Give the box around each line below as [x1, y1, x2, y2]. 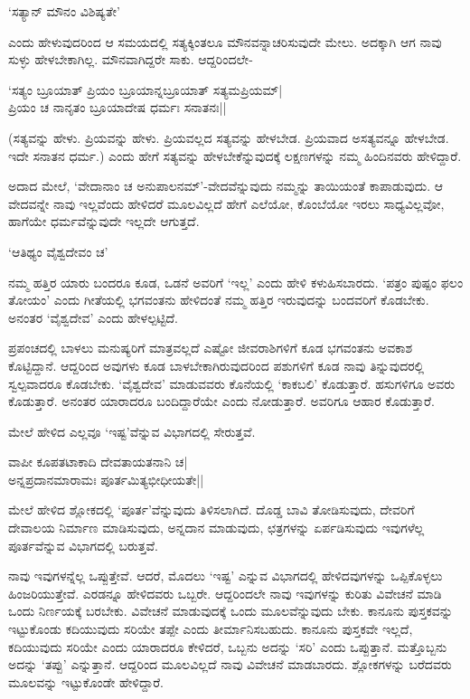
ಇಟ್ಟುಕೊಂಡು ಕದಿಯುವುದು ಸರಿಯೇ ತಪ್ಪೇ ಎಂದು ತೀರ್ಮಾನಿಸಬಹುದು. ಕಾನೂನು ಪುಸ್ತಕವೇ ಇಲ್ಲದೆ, [8, 619, 413, 638]
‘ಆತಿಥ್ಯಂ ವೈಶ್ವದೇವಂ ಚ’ [8, 241, 108, 260]
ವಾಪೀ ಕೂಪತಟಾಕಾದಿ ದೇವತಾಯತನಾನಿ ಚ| [8, 452, 188, 471]
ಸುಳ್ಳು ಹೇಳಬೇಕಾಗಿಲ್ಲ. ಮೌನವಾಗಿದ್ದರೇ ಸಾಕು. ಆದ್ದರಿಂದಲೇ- [8, 50, 253, 69]
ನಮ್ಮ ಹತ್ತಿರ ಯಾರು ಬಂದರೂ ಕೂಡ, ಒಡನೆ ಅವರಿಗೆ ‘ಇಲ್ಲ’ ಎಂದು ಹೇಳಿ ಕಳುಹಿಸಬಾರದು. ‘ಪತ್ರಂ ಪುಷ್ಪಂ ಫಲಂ [8, 272, 464, 291]
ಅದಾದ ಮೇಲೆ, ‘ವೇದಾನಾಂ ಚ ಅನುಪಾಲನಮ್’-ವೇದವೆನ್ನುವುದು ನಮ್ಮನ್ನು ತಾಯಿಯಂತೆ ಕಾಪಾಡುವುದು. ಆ [8, 176, 444, 195]
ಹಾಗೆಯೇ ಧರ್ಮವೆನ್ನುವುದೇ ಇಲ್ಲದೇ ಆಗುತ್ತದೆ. [8, 212, 200, 231]
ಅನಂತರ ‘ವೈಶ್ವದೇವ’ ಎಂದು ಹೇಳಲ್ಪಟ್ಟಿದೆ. [8, 307, 178, 326]
